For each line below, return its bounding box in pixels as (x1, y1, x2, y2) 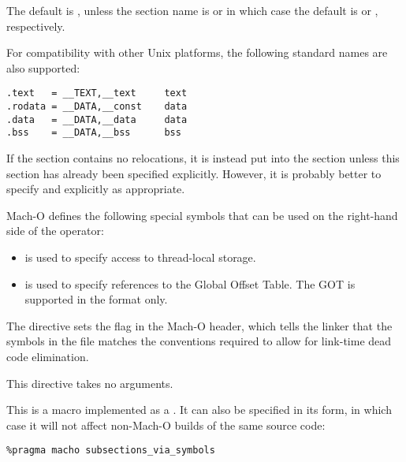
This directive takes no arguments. (6, 374, 173, 391)
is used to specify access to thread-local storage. (24, 248, 256, 265)
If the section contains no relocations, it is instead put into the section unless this (6, 150, 400, 166)
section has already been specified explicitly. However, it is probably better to (6, 165, 382, 181)
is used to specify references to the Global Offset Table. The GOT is (24, 275, 356, 292)
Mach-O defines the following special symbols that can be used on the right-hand (6, 207, 398, 223)
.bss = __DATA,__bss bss (6, 127, 181, 139)
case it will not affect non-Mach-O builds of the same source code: (6, 416, 326, 433)
